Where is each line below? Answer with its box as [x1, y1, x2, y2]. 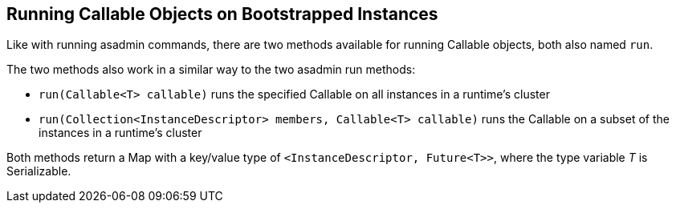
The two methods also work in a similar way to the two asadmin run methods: [6, 62, 416, 77]
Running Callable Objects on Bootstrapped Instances [6, 4, 438, 24]
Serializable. [6, 164, 71, 179]
